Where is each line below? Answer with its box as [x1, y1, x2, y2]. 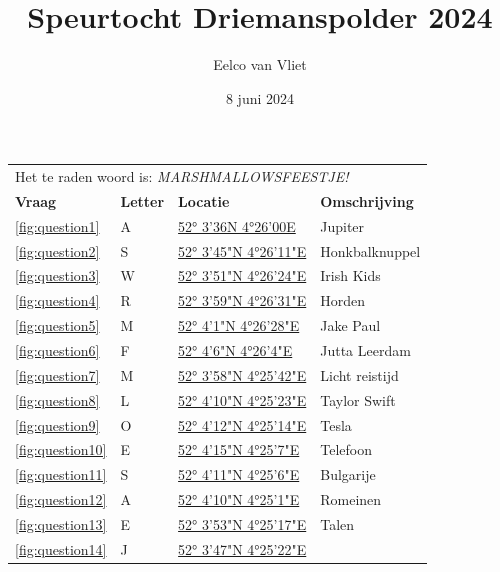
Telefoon [320, 439, 372, 460]
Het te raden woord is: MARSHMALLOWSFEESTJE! [15, 166, 349, 187]
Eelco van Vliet [213, 54, 307, 75]
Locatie [178, 190, 230, 211]
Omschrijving [320, 190, 414, 211]
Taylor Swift [320, 389, 396, 410]
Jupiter [320, 215, 365, 236]
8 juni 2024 [225, 87, 295, 108]
